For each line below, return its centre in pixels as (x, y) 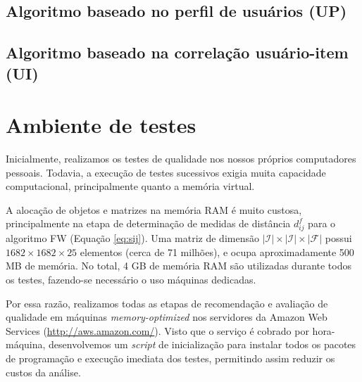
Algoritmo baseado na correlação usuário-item (177, 52)
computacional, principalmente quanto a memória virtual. (130, 186)
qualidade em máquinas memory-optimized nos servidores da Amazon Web (167, 317)
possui (338, 238)
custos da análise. (43, 372)
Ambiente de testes (101, 125)
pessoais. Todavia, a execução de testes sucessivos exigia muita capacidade (166, 172)
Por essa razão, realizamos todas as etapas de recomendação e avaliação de (167, 303)
